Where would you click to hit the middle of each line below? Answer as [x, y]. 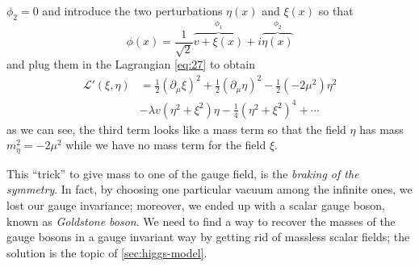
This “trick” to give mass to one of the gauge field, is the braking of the [183, 173]
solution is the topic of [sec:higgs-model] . [107, 252]
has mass [381, 129]
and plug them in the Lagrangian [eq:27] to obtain [131, 64]
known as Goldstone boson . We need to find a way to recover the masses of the [201, 221]
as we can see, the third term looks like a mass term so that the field [176, 129]
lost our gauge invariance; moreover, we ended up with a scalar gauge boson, [196, 205]
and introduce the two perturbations [132, 10]
